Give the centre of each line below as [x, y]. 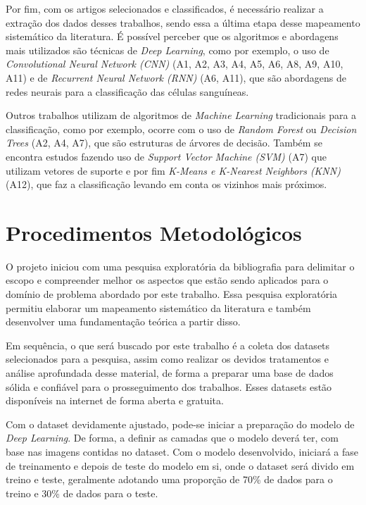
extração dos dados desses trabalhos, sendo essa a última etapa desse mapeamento [183, 22]
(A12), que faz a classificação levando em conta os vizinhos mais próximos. [166, 184]
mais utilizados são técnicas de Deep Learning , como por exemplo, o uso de [168, 50]
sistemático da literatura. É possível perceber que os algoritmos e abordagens [172, 36]
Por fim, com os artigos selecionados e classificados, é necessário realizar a [165, 8]
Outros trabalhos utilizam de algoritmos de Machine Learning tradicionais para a [181, 115]
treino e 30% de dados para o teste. [82, 493]
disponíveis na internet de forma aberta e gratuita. [115, 400]
